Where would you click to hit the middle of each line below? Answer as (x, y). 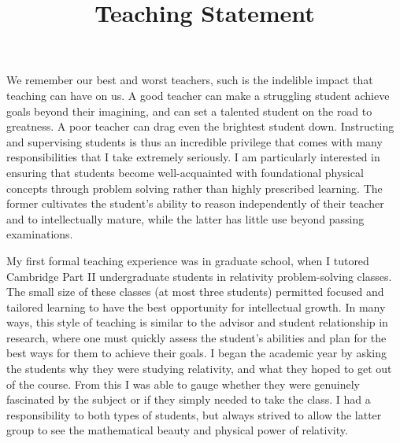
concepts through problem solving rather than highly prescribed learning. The (194, 188)
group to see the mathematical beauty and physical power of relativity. (177, 430)
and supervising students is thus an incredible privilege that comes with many (194, 141)
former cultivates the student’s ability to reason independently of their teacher (195, 203)
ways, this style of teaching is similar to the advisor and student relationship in (197, 322)
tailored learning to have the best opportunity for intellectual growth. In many (196, 306)
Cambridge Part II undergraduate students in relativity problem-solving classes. (199, 276)
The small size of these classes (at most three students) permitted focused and (195, 292)
